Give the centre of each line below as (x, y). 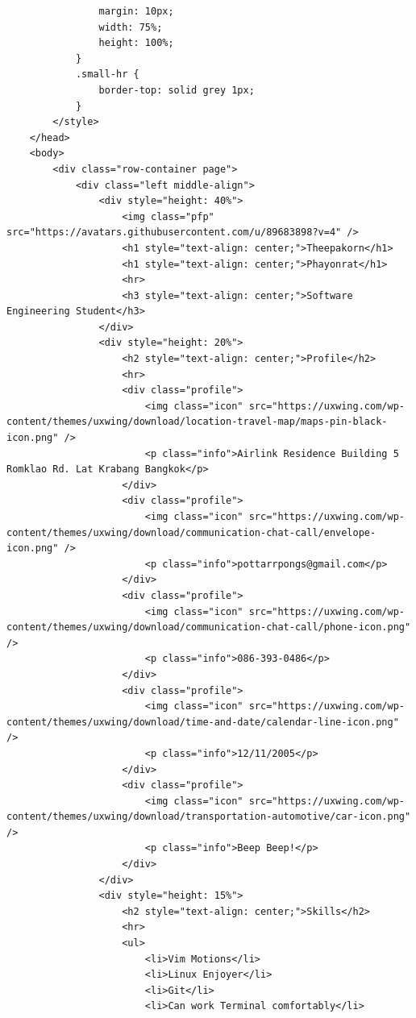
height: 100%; (136, 43)
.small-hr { (107, 75)
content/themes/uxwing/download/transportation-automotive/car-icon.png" (209, 817)
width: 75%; (131, 27)
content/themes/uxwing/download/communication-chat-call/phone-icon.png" (209, 627)
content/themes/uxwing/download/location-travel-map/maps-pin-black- (197, 422)
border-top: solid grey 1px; (177, 90)
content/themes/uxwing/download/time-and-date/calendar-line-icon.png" (203, 722)
